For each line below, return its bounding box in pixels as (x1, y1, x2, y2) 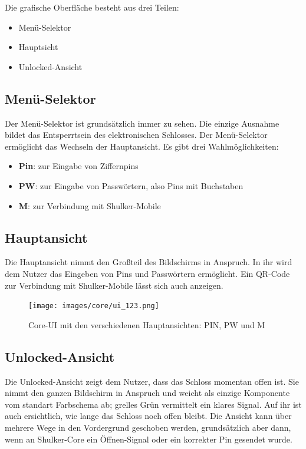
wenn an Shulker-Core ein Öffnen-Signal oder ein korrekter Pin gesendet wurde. (5, 433, 292, 445)
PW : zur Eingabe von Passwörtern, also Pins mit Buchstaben (18, 179, 244, 192)
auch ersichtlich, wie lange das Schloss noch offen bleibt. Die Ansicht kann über (5, 410, 292, 422)
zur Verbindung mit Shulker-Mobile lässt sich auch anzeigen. (5, 279, 223, 291)
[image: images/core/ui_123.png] (28, 302, 159, 311)
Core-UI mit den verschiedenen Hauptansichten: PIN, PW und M (28, 318, 265, 331)
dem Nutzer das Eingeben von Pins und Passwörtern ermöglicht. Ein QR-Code (5, 267, 290, 279)
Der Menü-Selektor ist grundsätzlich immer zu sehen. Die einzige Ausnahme (5, 117, 279, 129)
